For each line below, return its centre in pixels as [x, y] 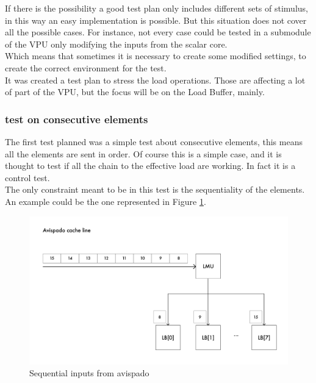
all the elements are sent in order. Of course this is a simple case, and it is [143, 153]
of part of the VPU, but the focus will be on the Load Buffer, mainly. [135, 92]
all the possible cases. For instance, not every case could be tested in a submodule [158, 32]
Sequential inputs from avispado [89, 373]
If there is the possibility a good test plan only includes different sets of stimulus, [156, 8]
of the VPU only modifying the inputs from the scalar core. [116, 44]
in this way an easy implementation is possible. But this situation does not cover [156, 20]
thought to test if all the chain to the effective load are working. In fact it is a [150, 166]
